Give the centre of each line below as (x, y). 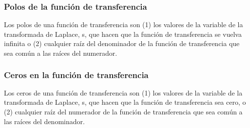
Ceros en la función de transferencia (76, 74)
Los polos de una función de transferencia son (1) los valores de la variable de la (124, 24)
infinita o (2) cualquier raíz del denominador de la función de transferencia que (122, 43)
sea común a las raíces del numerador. (61, 53)
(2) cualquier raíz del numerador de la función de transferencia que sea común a (123, 112)
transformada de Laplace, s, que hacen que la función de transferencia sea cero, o (125, 102)
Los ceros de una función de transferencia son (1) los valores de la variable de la (123, 92)
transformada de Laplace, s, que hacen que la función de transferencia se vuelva (123, 34)
